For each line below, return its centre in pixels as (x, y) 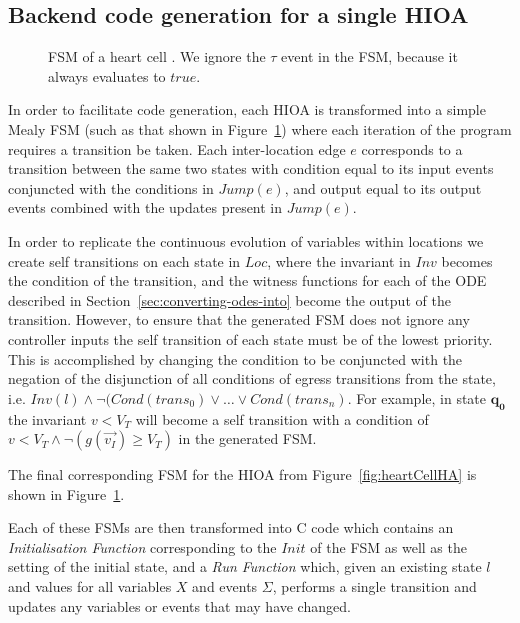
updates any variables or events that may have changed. (179, 605)
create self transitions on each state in (124, 260)
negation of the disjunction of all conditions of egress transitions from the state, (252, 378)
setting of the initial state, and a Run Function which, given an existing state (245, 566)
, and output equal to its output (383, 187)
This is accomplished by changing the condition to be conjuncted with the (235, 358)
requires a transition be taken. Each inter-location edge (177, 148)
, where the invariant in (339, 260)
